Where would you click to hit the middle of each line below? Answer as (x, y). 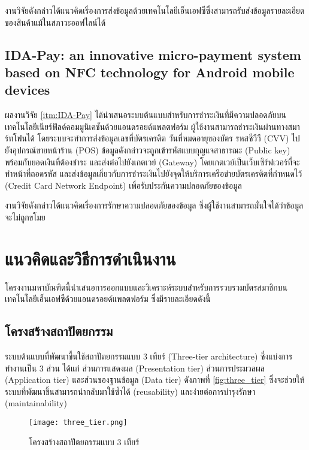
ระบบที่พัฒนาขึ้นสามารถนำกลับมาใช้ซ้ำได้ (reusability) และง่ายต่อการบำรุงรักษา (130, 391)
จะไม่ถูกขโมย (25, 217)
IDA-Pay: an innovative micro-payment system (153, 54)
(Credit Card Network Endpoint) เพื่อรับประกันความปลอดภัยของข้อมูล (123, 185)
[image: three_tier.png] (78, 422)
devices (28, 90)
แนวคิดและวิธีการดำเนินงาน (90, 258)
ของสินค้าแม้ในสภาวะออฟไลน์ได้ (55, 22)
